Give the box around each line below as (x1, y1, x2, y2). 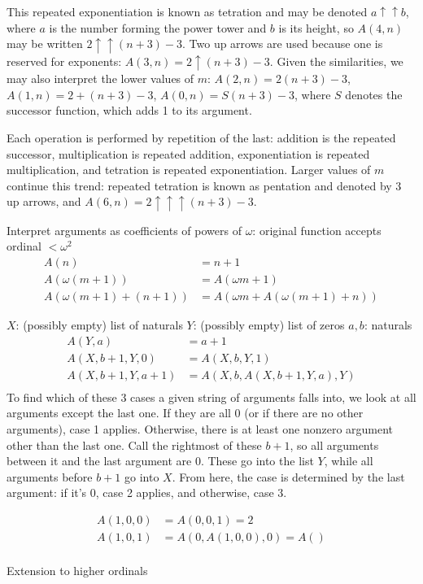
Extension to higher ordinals (7, 562, 148, 579)
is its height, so (278, 19, 354, 36)
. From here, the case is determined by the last (172, 468, 405, 485)
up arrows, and (7, 193, 81, 210)
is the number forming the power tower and (49, 19, 267, 36)
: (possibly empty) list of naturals (15, 316, 183, 333)
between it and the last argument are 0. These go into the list (7, 452, 314, 469)
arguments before (7, 468, 93, 485)
